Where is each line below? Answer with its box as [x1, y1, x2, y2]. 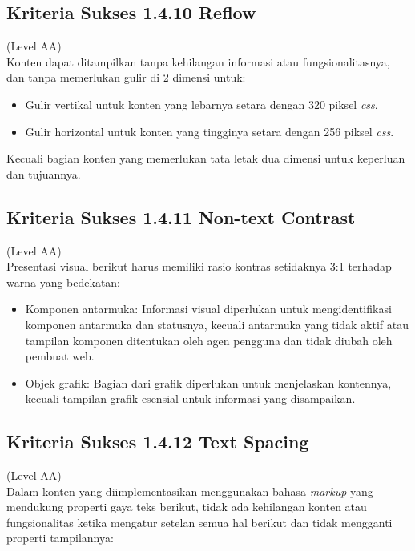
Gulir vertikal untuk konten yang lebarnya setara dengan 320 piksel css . [25, 95, 378, 112]
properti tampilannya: [6, 529, 114, 546]
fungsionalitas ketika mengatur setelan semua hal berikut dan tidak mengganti [6, 513, 393, 530]
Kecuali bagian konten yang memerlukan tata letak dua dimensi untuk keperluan [6, 150, 405, 167]
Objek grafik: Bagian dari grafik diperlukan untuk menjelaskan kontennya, [25, 374, 392, 391]
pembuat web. [25, 348, 95, 364]
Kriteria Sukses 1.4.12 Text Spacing [6, 429, 309, 454]
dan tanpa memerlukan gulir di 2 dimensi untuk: [6, 69, 246, 86]
